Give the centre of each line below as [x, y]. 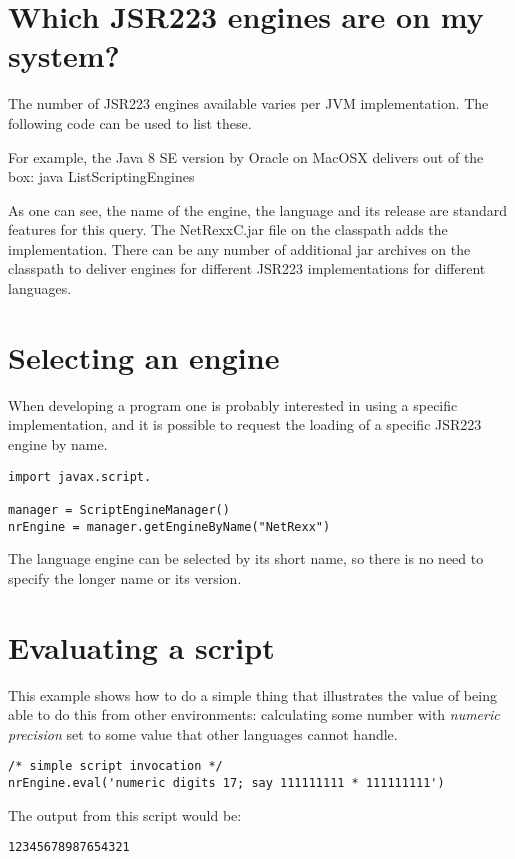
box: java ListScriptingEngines [101, 176]
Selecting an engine [144, 356]
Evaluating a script [141, 646]
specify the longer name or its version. [125, 577]
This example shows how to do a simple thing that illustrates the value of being [252, 694]
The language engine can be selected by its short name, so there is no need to [246, 558]
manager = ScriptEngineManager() [119, 509]
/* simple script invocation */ [115, 766]
